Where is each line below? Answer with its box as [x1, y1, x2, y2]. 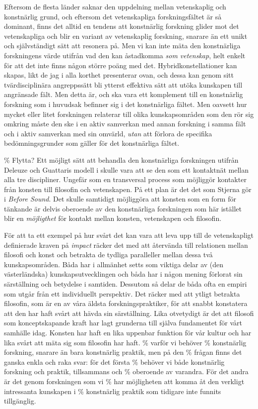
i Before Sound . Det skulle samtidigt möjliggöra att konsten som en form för [4, 194, 236, 204]
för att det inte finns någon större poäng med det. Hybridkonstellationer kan [4, 60, 237, 70]
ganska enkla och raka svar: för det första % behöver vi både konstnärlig [4, 356, 225, 367]
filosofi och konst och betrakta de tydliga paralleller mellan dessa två [4, 249, 213, 260]
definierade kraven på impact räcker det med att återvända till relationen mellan [4, 239, 248, 250]
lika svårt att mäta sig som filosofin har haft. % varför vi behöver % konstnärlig [4, 337, 247, 347]
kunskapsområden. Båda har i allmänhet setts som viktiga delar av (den [4, 259, 224, 269]
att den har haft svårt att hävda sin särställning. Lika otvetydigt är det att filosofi [4, 307, 254, 318]
